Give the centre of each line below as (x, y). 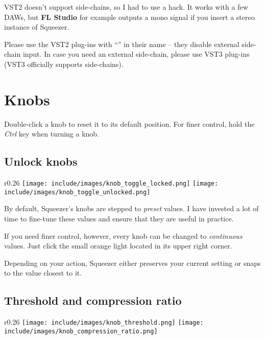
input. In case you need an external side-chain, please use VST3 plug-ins (136, 54)
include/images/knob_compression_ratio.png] (81, 331)
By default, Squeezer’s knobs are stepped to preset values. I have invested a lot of (131, 208)
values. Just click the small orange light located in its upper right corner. (118, 246)
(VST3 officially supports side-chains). (64, 64)
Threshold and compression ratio (93, 300)
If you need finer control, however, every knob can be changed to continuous (123, 235)
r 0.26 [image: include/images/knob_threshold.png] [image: (104, 322)
